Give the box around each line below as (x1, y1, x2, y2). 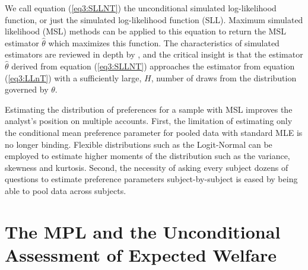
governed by (5, 83, 49, 96)
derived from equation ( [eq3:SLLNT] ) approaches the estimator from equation (11, 59, 295, 72)
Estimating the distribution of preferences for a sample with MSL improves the (5, 103, 293, 115)
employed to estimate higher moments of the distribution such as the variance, (5, 150, 290, 162)
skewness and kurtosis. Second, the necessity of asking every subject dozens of (5, 161, 288, 173)
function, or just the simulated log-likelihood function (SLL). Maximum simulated (5, 13, 303, 26)
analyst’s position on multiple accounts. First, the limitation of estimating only (5, 115, 293, 127)
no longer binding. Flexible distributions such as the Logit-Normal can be (5, 138, 272, 150)
